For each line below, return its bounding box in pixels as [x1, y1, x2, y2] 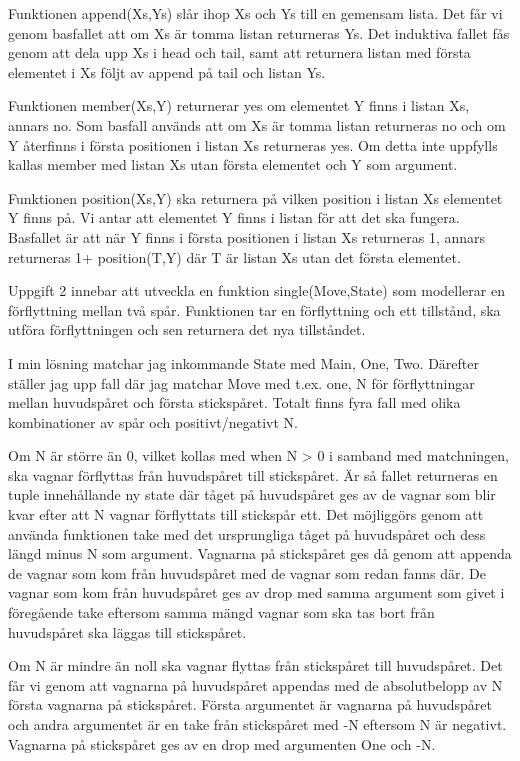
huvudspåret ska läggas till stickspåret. [8, 621, 247, 642]
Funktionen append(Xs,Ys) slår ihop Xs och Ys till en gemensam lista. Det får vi [8, 3, 503, 23]
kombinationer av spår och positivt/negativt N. [8, 411, 298, 432]
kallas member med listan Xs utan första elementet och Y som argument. [8, 154, 458, 175]
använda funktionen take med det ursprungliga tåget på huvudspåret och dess [8, 523, 486, 544]
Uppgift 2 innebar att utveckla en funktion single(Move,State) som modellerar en [8, 280, 505, 301]
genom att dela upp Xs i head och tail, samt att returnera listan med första [8, 42, 471, 63]
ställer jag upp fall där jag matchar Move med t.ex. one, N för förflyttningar [8, 372, 475, 393]
